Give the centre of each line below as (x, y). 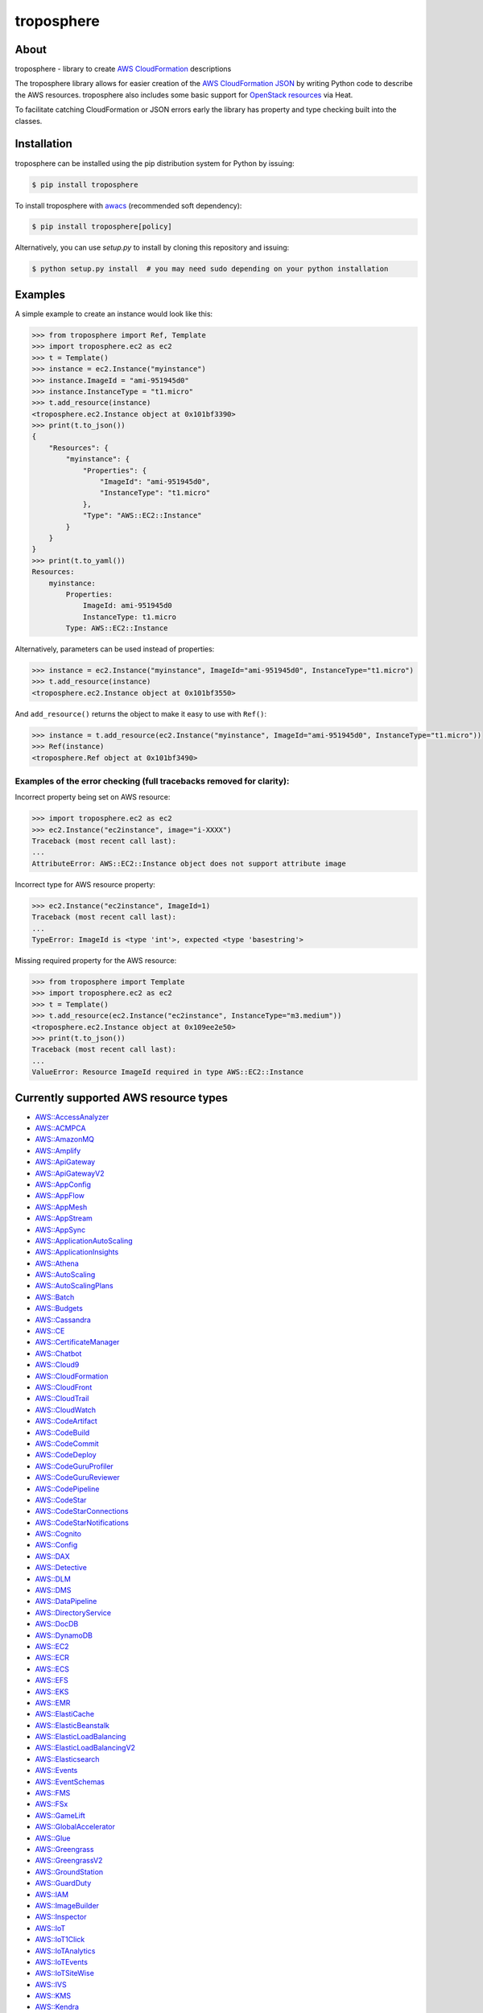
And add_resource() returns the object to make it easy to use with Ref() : (141, 713)
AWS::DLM (53, 1579)
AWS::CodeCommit (67, 1443)
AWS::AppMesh (61, 1207)
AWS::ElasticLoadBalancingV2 (85, 1748)
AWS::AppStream (64, 1218)
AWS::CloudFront (64, 1387)
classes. (29, 121)
